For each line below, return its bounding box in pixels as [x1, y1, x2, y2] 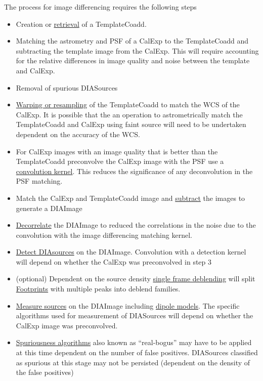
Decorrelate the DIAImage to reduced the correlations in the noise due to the [16, 220, 256, 230]
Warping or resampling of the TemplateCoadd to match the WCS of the [16, 99, 240, 110]
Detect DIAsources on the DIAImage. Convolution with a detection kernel [16, 246, 246, 257]
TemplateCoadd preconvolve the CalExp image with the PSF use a [16, 156, 224, 166]
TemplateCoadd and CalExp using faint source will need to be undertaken [16, 119, 246, 130]
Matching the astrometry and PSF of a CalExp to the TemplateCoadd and [16, 35, 249, 46]
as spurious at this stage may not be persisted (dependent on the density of [16, 357, 250, 367]
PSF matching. [16, 176, 63, 186]
